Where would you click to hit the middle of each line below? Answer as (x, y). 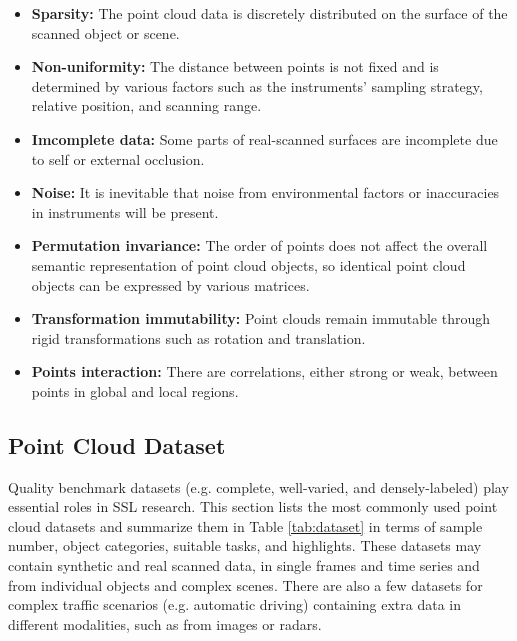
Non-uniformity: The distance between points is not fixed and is (235, 66)
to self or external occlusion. (118, 158)
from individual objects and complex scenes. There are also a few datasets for (245, 584)
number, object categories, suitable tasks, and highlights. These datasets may (245, 545)
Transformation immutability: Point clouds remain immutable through (260, 318)
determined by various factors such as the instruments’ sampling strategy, (257, 85)
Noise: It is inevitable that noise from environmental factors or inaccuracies (265, 192)
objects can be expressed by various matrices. (170, 284)
